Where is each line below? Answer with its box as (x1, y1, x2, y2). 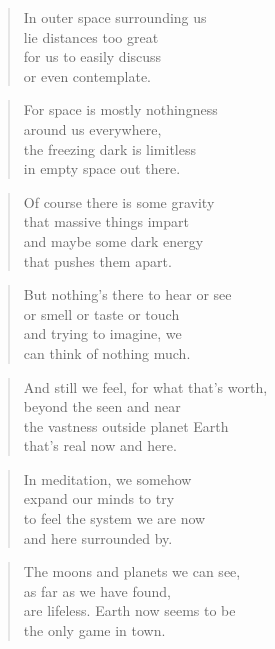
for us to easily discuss (23, 46, 162, 67)
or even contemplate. (23, 65, 151, 86)
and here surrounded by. (23, 527, 173, 548)
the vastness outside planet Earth (23, 415, 229, 436)
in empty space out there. (23, 158, 181, 179)
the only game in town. (23, 620, 166, 641)
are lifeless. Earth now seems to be (23, 600, 236, 621)
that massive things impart (23, 211, 189, 232)
